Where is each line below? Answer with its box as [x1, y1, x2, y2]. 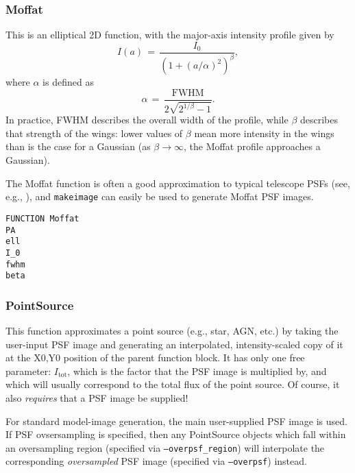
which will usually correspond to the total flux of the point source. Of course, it [5, 377, 340, 391]
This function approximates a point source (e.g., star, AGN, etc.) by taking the [5, 324, 339, 338]
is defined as [42, 75, 94, 89]
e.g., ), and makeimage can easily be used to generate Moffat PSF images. [5, 189, 314, 204]
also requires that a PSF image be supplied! [5, 391, 188, 405]
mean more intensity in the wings [194, 125, 334, 140]
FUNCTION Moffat [5, 213, 79, 223]
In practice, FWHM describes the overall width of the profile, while [5, 112, 289, 127]
